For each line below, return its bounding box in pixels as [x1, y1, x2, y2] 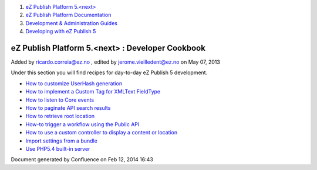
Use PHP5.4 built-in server [25, 145, 90, 152]
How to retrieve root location [25, 113, 95, 120]
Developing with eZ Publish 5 [25, 28, 96, 35]
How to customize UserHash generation [25, 79, 123, 87]
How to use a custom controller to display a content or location [25, 129, 178, 136]
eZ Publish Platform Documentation [25, 12, 112, 19]
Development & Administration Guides [25, 19, 117, 26]
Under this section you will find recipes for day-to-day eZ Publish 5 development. [11, 69, 208, 76]
